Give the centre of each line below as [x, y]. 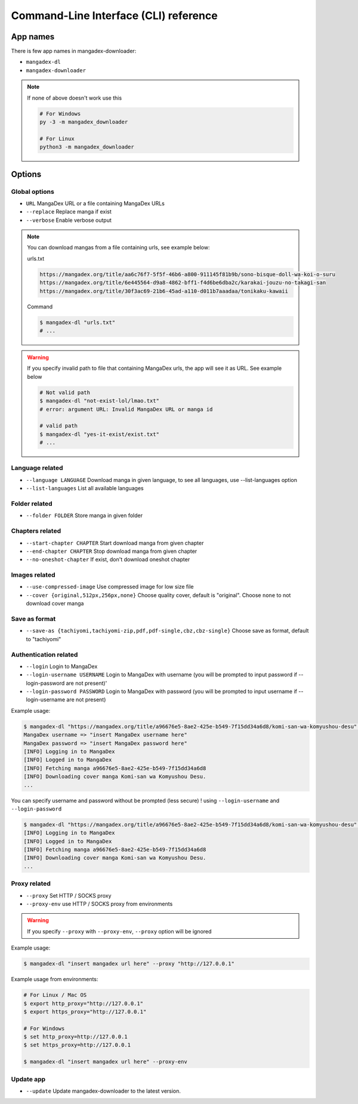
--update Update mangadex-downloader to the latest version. [104, 1091]
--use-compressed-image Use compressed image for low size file [110, 587]
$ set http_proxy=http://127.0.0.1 [75, 1037]
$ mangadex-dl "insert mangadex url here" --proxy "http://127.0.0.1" [129, 964]
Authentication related [44, 654]
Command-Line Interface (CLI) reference [114, 16]
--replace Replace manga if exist [69, 212]
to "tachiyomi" [44, 639]
